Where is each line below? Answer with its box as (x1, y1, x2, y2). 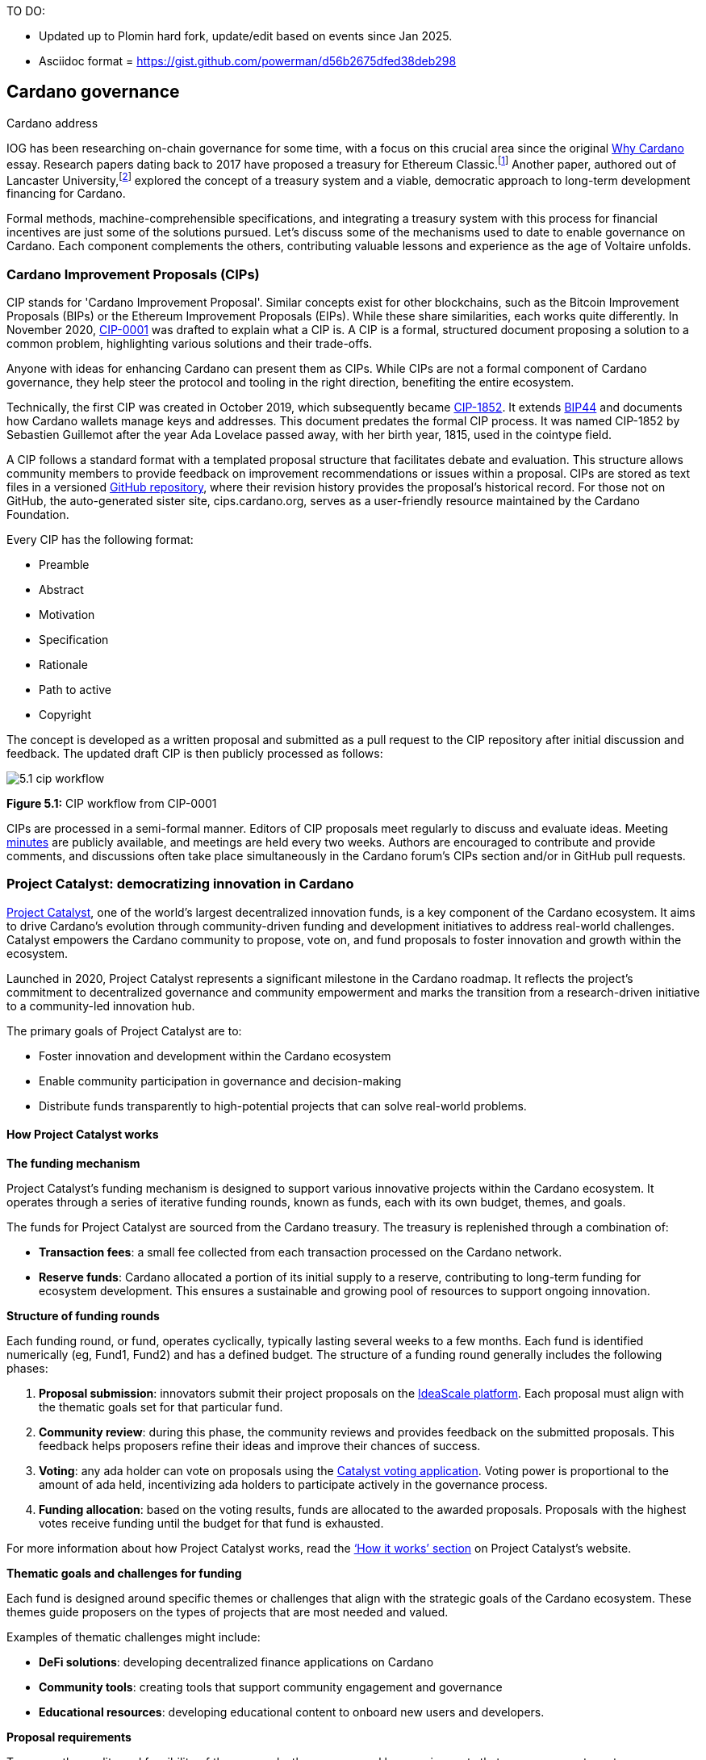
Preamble (39, 557, 90, 571)
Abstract (39, 582, 84, 596)
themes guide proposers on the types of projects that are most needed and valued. (6, 1604, 449, 1619)
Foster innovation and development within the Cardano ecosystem (39, 1048, 391, 1063)
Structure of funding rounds (6, 1308, 160, 1323)
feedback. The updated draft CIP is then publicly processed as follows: (6, 746, 383, 760)
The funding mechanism (6, 1156, 140, 1170)
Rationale (39, 657, 88, 671)
